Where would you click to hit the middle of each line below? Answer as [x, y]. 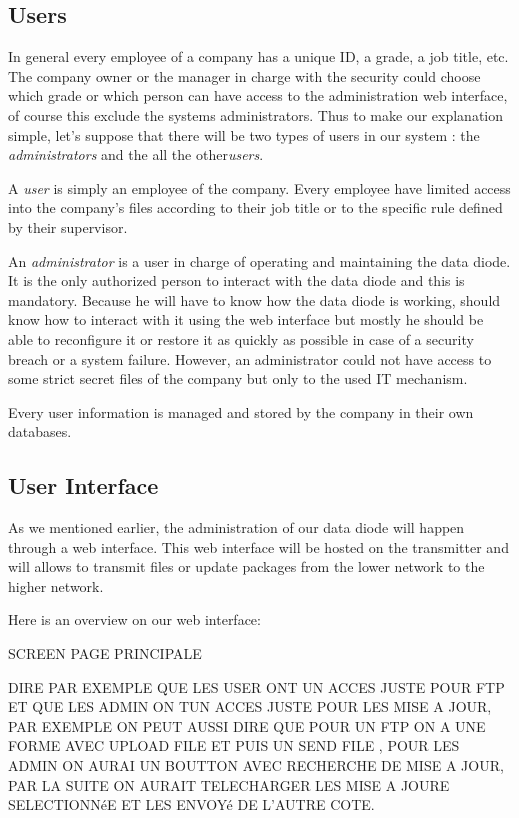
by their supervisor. [68, 226]
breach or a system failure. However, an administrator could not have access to [250, 358]
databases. [40, 431]
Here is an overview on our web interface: [134, 619]
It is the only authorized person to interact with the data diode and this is [236, 280]
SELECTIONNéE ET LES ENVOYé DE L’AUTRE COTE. [191, 804]
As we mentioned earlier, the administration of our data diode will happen [236, 527]
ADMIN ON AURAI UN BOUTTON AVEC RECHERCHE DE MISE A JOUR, [256, 765]
